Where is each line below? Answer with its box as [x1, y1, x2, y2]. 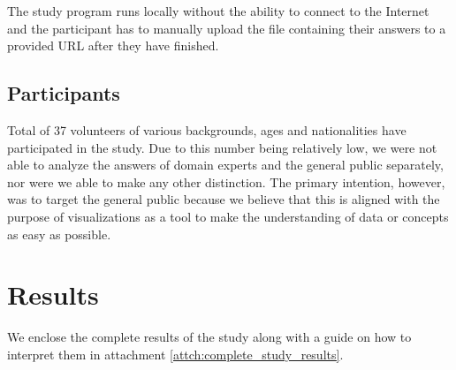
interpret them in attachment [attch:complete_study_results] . [7, 344, 344, 363]
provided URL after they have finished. [7, 36, 219, 55]
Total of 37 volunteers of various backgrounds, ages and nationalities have [7, 120, 407, 139]
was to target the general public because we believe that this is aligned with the [7, 190, 440, 208]
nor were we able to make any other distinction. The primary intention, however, [7, 172, 445, 191]
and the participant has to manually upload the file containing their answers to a [7, 19, 446, 37]
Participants [7, 79, 120, 107]
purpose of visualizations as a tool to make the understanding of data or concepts [7, 207, 449, 225]
